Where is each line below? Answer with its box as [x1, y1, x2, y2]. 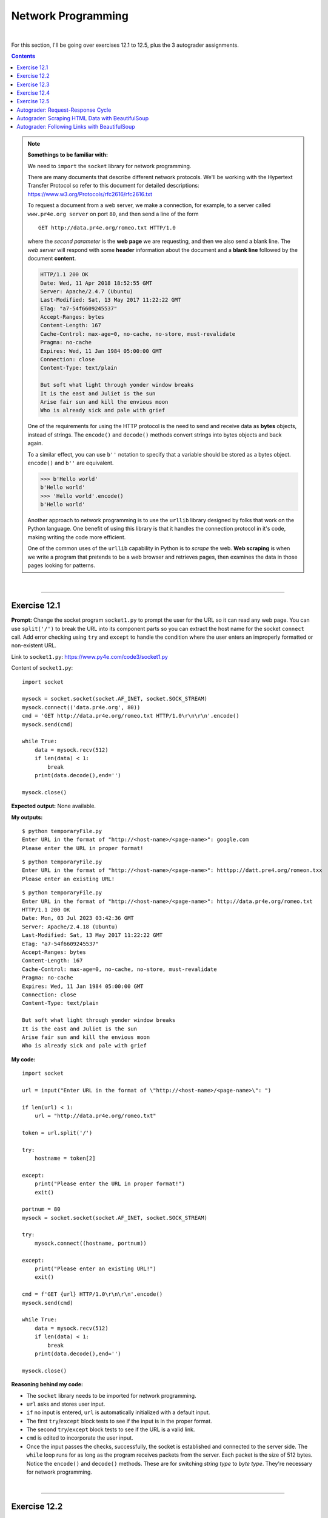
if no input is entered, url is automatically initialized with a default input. [26, 1409, 210, 1416]
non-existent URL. [11, 642, 57, 649]
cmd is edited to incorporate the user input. [26, 1434, 133, 1441]
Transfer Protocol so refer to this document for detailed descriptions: [27, 182, 199, 189]
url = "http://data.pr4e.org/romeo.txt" [34, 1112, 157, 1120]
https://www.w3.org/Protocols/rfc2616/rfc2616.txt [27, 190, 153, 197]
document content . [27, 255, 76, 262]
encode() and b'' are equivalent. [27, 459, 114, 466]
